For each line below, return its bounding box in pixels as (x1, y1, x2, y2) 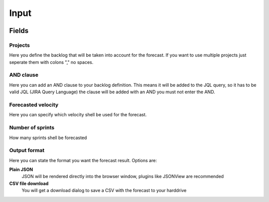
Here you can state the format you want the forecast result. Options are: (9, 157, 157, 163)
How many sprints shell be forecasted (9, 135, 87, 141)
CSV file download (9, 180, 49, 187)
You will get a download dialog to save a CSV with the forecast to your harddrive (21, 188, 187, 194)
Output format (9, 147, 45, 154)
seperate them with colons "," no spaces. (9, 59, 94, 65)
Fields (9, 26, 29, 35)
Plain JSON (9, 167, 33, 173)
